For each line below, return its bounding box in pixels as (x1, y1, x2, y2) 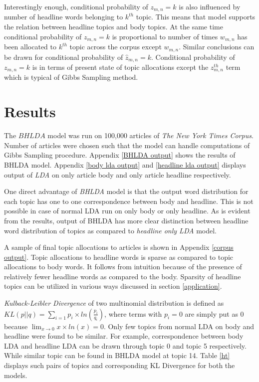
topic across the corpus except (69, 41, 162, 52)
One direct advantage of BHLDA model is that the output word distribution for (4, 186, 249, 196)
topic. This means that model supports (136, 11, 256, 22)
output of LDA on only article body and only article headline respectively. (4, 169, 231, 180)
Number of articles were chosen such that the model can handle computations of (4, 140, 250, 150)
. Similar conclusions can (179, 41, 255, 52)
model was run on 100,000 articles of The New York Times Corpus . (47, 130, 254, 141)
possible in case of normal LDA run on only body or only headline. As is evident (4, 205, 251, 216)
